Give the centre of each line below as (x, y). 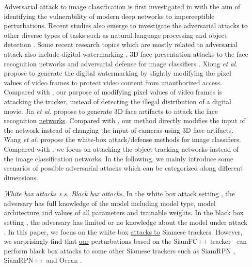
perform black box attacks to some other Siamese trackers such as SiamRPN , (119, 250)
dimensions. (21, 177)
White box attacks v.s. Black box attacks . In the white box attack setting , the (119, 194)
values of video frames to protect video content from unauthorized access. (113, 82)
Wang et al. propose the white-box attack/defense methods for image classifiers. (123, 139)
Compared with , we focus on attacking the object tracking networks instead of (121, 149)
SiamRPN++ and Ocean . (43, 260)
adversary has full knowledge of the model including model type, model (110, 203)
